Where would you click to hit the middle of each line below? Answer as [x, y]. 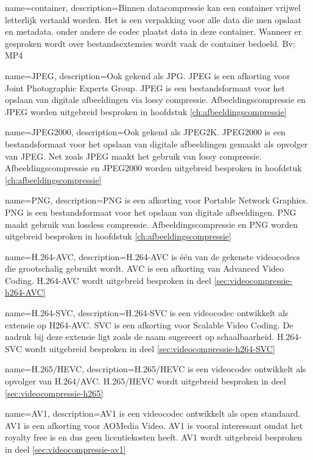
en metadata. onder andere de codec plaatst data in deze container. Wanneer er [153, 31]
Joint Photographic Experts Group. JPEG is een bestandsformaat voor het [145, 87]
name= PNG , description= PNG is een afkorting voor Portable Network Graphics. [157, 200]
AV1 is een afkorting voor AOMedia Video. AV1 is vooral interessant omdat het [154, 425]
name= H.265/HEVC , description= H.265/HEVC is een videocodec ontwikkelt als [156, 369]
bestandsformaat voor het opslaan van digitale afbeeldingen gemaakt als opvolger [156, 143]
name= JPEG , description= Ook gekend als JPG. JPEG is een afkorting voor [148, 75]
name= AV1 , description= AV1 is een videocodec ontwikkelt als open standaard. [153, 413]
